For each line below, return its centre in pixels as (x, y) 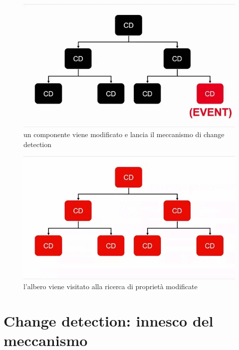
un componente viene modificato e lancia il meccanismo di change (124, 134)
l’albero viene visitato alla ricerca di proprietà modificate (111, 286)
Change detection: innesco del (109, 320)
